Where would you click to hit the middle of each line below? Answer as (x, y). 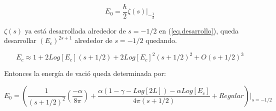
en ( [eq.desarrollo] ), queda (199, 30)
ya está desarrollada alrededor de (75, 30)
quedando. (161, 40)
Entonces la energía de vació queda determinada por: (85, 73)
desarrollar (20, 40)
